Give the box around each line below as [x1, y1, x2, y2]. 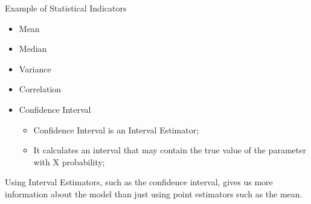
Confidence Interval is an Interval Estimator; [33, 123, 199, 136]
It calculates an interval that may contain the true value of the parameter [33, 144, 306, 156]
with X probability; [33, 155, 105, 168]
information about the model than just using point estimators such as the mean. [5, 187, 303, 200]
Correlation [19, 83, 62, 95]
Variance [19, 62, 51, 75]
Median [19, 42, 47, 55]
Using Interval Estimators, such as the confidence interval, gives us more [5, 176, 273, 188]
